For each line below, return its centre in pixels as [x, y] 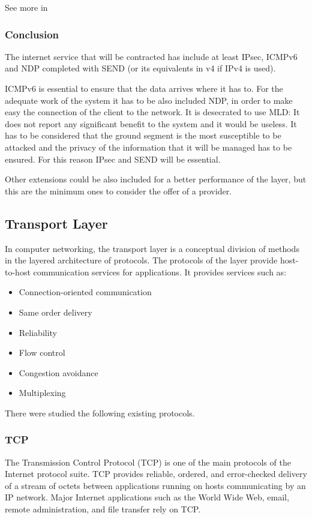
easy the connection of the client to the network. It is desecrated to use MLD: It [152, 112]
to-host [18, 271]
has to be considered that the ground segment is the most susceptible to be [143, 135]
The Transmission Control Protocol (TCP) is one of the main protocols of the [148, 462]
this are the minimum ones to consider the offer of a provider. [118, 190]
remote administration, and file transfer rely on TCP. [103, 509]
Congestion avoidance [58, 372]
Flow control [42, 352]
